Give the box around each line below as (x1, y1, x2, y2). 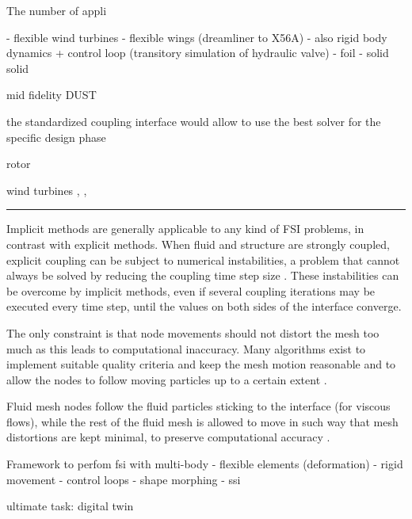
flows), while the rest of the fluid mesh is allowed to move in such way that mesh (6, 413, 399, 429)
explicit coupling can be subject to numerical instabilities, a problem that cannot (6, 251, 400, 268)
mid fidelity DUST (6, 86, 97, 103)
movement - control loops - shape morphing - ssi (6, 471, 241, 487)
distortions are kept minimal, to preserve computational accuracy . (6, 429, 330, 445)
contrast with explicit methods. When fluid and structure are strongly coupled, (6, 235, 390, 252)
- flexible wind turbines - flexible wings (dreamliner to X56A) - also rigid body (6, 29, 387, 45)
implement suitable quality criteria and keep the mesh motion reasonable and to (6, 356, 396, 372)
